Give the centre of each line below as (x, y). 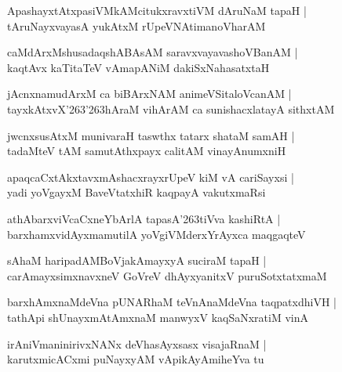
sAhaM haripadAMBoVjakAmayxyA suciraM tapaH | (137, 260)
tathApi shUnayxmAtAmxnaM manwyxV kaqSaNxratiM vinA (158, 317)
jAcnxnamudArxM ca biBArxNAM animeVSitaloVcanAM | (149, 94)
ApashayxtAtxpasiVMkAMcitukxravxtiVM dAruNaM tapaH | (157, 10)
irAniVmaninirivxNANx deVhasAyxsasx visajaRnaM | (137, 343)
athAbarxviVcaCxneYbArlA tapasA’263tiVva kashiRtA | (144, 218)
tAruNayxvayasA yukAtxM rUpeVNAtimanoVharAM (136, 25)
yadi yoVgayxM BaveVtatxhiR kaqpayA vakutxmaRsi (136, 192)
